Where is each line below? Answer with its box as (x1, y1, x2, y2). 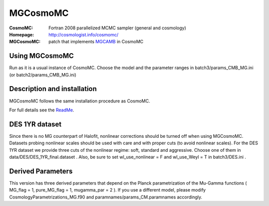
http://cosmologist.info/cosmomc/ (48, 31, 119, 37)
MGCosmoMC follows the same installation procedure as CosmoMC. (9, 98, 150, 104)
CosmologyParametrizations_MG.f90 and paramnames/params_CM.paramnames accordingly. (9, 194, 203, 200)
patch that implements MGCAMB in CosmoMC (48, 39, 144, 45)
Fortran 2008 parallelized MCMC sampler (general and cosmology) (48, 25, 186, 31)
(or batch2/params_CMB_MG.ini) (9, 72, 77, 78)
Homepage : (9, 31, 34, 37)
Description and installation (9, 85, 97, 93)
